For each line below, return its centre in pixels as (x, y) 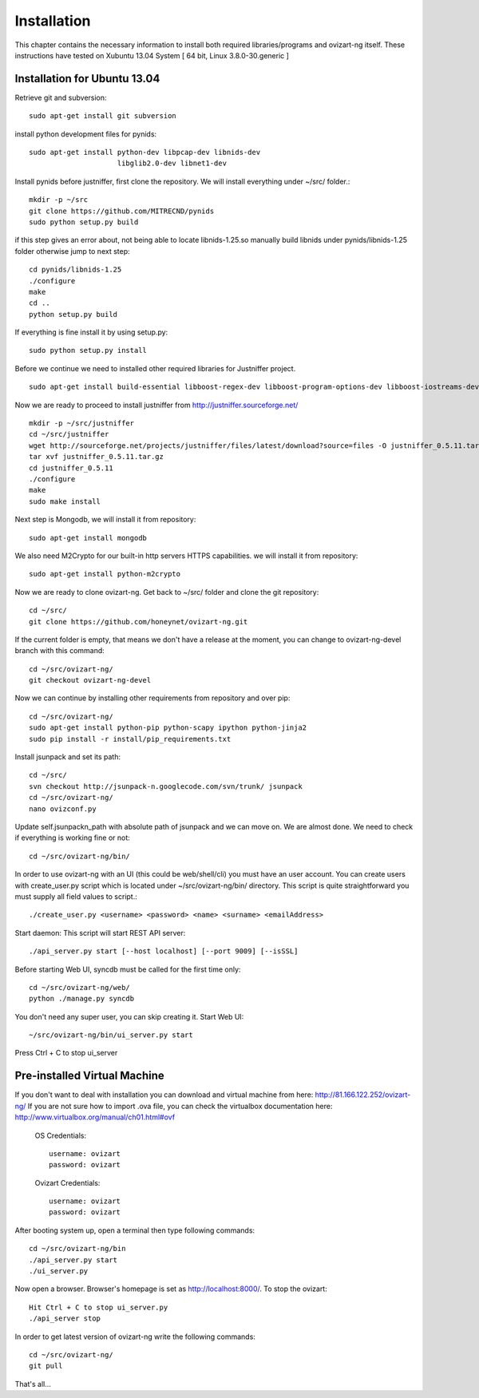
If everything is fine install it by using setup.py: (91, 332)
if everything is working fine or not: (73, 838)
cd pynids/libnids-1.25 (75, 270)
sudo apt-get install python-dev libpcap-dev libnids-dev (145, 152)
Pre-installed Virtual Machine (90, 1076)
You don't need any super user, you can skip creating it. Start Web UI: (129, 1016)
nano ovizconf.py (63, 809)
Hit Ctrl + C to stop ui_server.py (99, 1307)
